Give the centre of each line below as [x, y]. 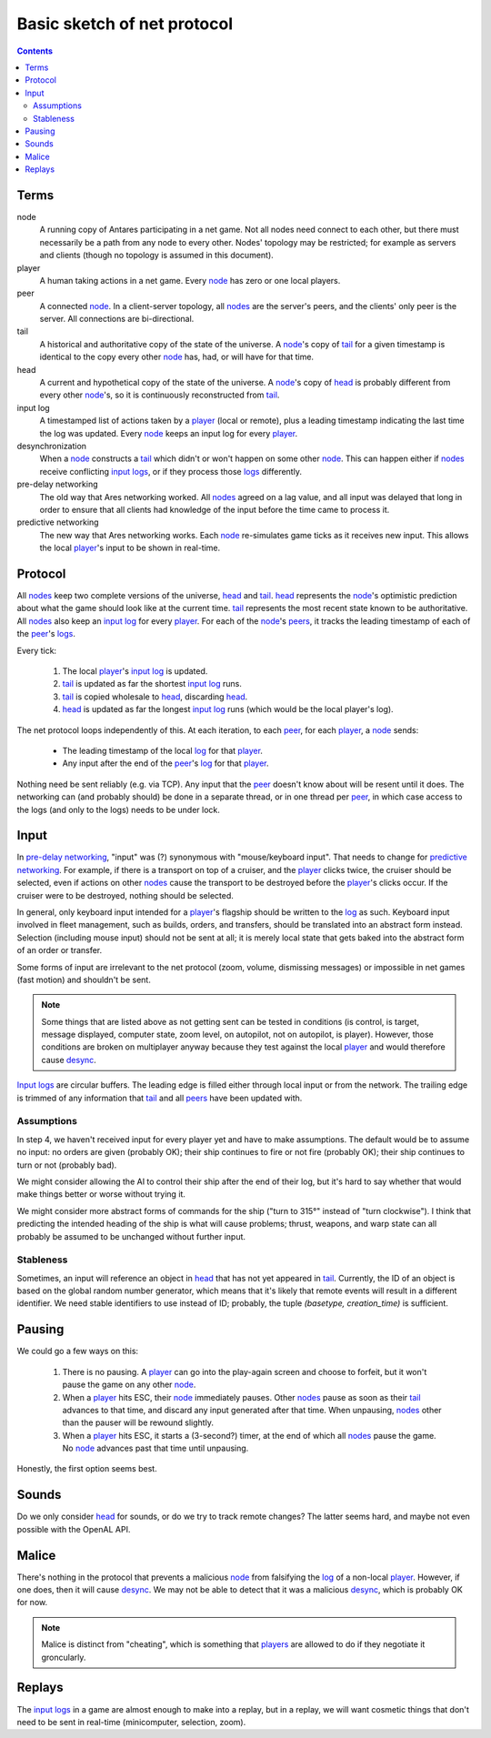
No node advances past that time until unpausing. [155, 1448]
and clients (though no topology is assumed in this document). [157, 256]
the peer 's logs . [46, 634]
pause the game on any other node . [129, 1385]
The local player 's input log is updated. [135, 671]
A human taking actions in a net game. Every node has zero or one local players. [190, 280]
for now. [32, 1602]
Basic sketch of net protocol [125, 24]
